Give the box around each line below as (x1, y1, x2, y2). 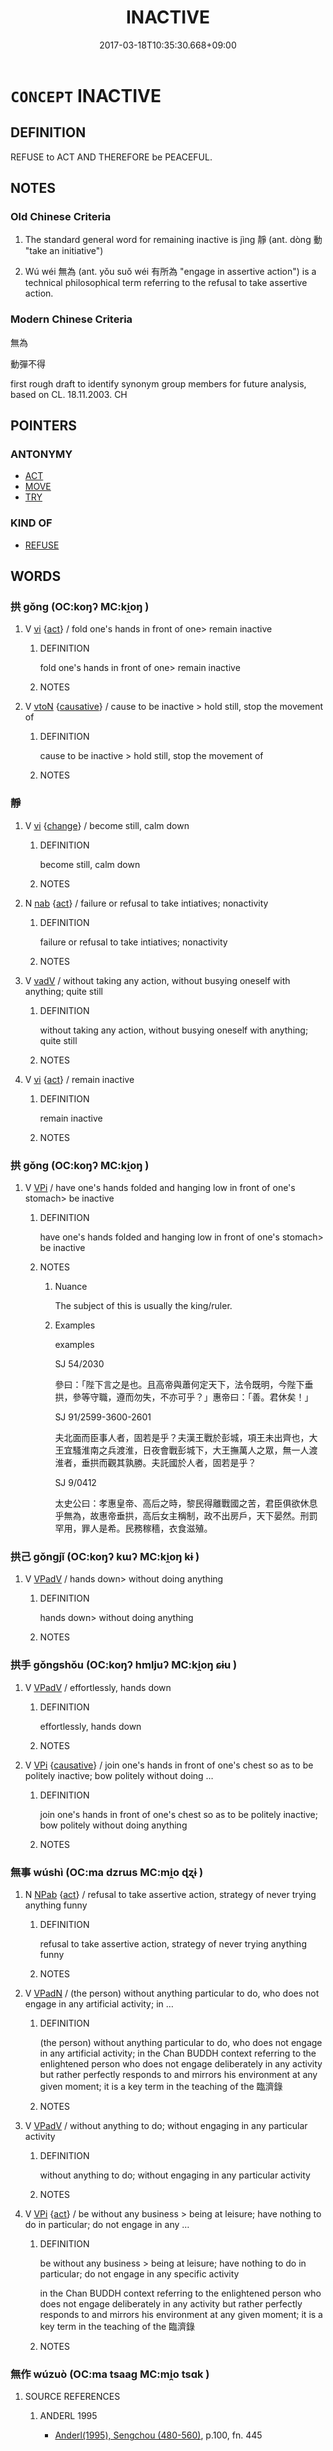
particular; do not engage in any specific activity (39, 2267, 240, 2280)
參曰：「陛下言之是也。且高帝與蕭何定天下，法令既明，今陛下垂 (54, 1379, 314, 1390)
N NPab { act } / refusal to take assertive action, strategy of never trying (24, 1888, 317, 1900)
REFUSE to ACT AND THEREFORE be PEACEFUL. (10, 151, 213, 163)
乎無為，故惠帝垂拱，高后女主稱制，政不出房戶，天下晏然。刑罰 (54, 1510, 318, 1521)
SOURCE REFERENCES (24, 2391, 121, 2403)
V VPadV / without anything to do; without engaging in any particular (24, 2119, 308, 2131)
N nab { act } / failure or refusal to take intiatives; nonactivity (24, 897, 269, 909)
